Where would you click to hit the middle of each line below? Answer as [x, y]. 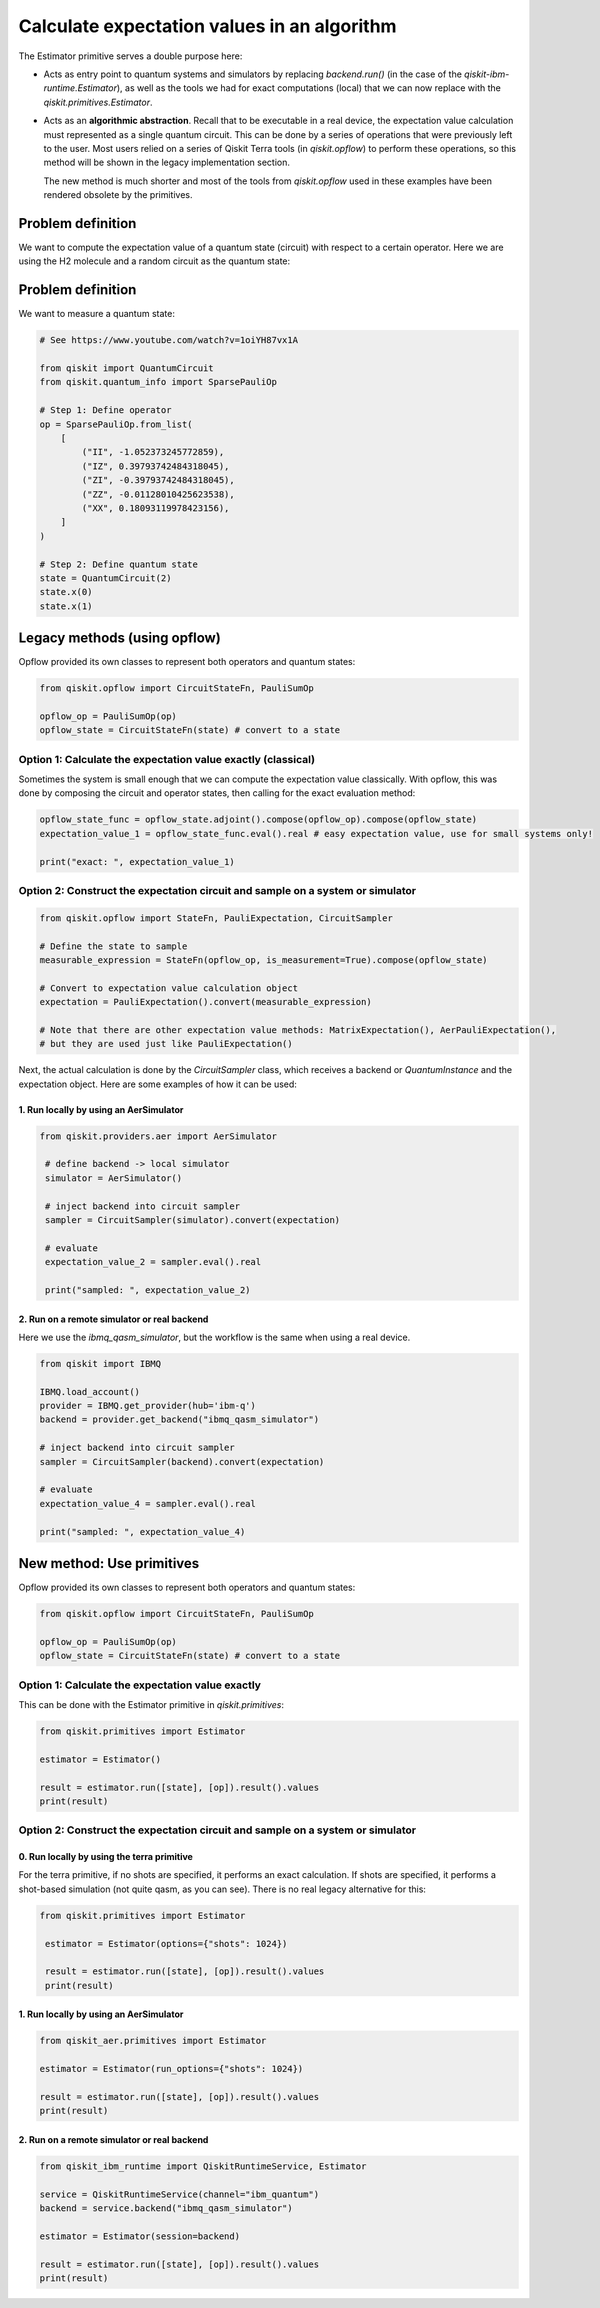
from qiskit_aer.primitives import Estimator [153, 2041]
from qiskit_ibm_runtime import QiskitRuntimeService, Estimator [203, 2166]
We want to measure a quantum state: [96, 314]
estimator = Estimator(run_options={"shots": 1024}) [171, 2069]
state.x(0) [66, 592]
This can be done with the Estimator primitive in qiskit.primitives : [151, 1704]
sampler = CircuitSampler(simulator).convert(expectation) [193, 1219]
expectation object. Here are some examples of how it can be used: [157, 1084]
